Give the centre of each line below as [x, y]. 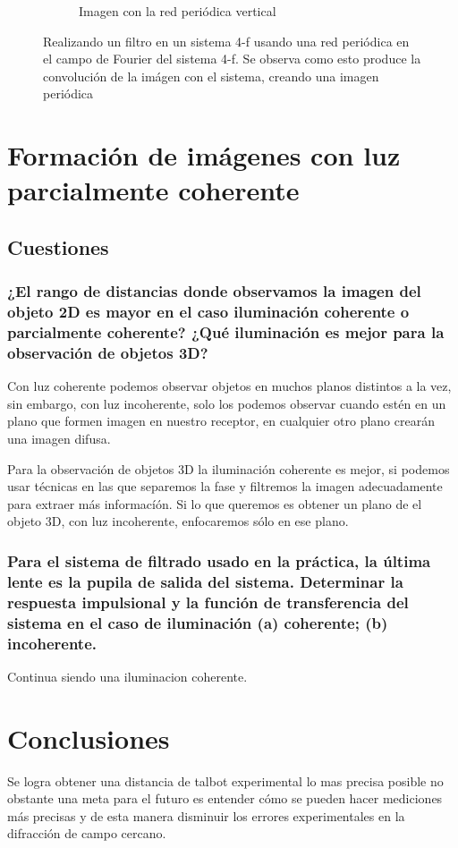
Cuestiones [58, 246]
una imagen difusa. [59, 439]
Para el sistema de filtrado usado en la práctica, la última [219, 560]
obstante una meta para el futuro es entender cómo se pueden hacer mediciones [225, 798]
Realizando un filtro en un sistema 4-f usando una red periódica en [226, 41]
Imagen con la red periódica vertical [178, 11]
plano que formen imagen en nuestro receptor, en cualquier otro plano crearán [221, 421]
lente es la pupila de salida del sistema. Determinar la [205, 581]
